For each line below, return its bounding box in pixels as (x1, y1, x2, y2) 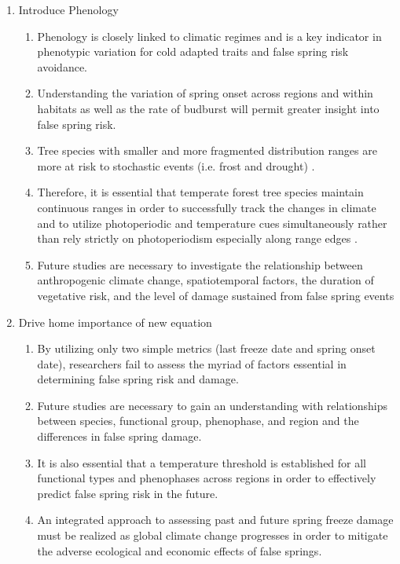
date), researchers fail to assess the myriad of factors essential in (37, 355, 347, 372)
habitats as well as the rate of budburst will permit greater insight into (37, 100, 380, 116)
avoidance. (37, 58, 87, 75)
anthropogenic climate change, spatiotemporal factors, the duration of (37, 272, 374, 288)
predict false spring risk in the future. (37, 485, 218, 501)
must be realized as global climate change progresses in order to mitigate (37, 527, 388, 544)
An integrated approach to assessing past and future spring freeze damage (37, 511, 394, 528)
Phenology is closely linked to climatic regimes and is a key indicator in (37, 27, 382, 44)
